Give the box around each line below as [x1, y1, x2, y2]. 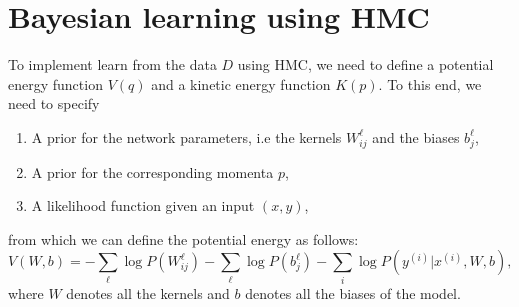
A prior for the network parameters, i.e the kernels [31, 126, 342, 147]
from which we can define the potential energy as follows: [8, 228, 359, 249]
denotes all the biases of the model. [245, 282, 461, 303]
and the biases [372, 126, 460, 147]
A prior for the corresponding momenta [31, 161, 274, 182]
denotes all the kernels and [66, 282, 230, 303]
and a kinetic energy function [151, 73, 331, 94]
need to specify [8, 93, 100, 114]
